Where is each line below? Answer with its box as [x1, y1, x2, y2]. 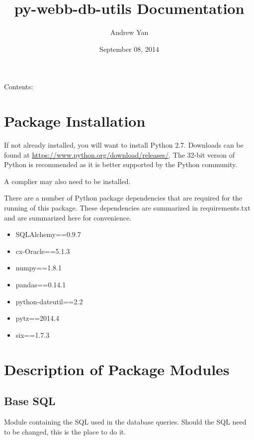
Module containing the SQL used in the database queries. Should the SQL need [4, 416, 247, 427]
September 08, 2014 [99, 43, 159, 54]
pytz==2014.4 [15, 313, 59, 323]
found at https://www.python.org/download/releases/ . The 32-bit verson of [4, 149, 235, 160]
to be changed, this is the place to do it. [4, 426, 126, 437]
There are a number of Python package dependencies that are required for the [4, 193, 242, 203]
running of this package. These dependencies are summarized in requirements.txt [4, 203, 251, 213]
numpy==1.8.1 [15, 262, 62, 273]
